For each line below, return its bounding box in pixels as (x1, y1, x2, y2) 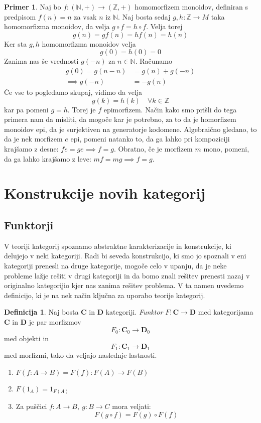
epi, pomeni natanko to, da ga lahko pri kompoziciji (70, 133, 230, 144)
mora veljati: (112, 401, 151, 411)
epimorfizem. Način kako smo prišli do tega (103, 104, 237, 114)
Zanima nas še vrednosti (4, 56, 79, 66)
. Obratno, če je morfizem (113, 144, 193, 154)
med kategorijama (198, 307, 253, 317)
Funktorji (4, 217, 54, 232)
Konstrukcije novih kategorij (4, 183, 206, 203)
